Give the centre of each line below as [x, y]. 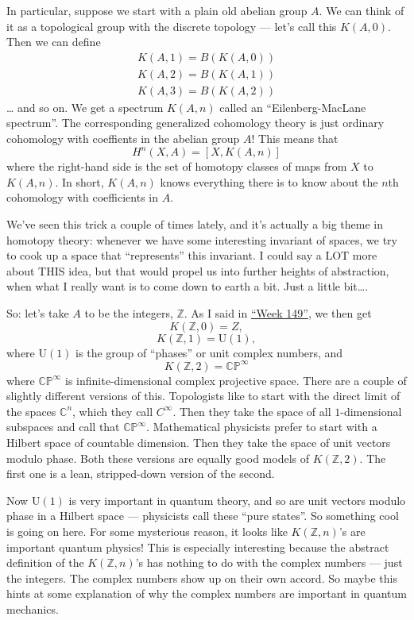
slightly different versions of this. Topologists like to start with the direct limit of [203, 396]
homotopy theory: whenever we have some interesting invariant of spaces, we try [202, 239]
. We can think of [362, 10]
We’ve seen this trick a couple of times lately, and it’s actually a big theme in [195, 223]
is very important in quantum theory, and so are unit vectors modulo [237, 500]
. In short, [79, 181]
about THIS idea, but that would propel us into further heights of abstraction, [198, 270]
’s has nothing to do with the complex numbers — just [269, 562]
